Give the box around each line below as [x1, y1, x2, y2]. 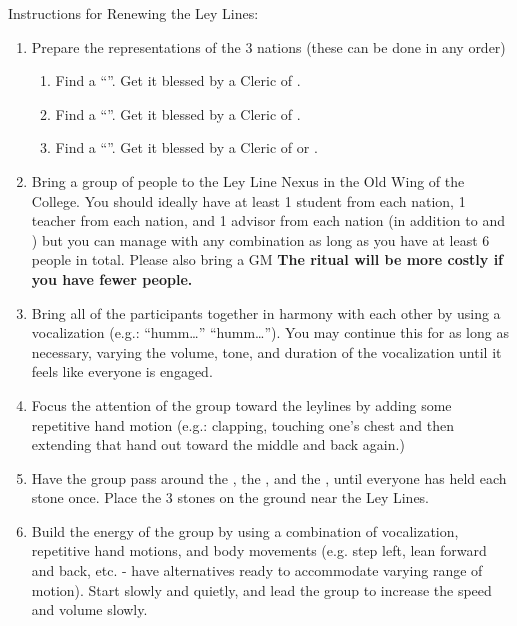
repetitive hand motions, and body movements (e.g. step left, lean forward [31, 540, 487, 561]
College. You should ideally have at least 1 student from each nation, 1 [31, 190, 466, 211]
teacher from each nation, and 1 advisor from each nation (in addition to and [31, 210, 505, 231]
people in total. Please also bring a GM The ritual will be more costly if [31, 249, 504, 270]
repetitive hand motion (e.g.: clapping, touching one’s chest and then [31, 414, 454, 435]
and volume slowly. [31, 599, 148, 620]
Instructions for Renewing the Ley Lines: [8, 3, 259, 23]
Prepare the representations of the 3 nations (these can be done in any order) [31, 36, 506, 57]
